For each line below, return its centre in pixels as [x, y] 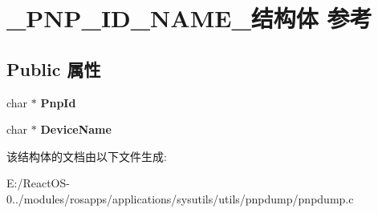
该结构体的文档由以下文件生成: [87, 156]
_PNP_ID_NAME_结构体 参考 [189, 18]
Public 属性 [54, 68]
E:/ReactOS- [38, 183]
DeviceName [76, 129]
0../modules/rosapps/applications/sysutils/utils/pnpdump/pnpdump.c [180, 198]
